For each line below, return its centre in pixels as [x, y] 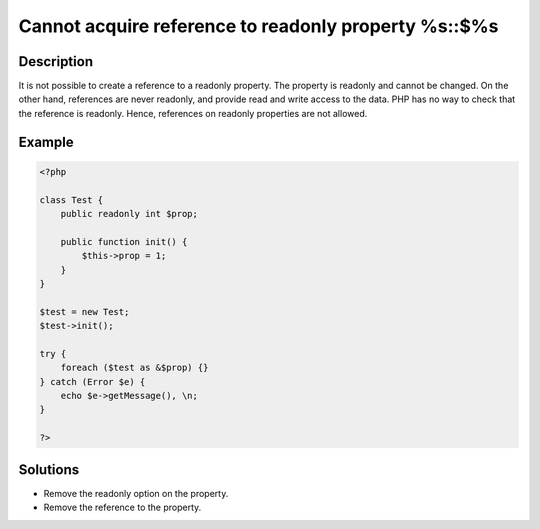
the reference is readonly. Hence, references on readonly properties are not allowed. [193, 113]
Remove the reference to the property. [122, 507]
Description [56, 61]
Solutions [49, 469]
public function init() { [124, 241]
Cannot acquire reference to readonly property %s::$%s [258, 26]
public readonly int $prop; [129, 214]
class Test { [71, 199]
